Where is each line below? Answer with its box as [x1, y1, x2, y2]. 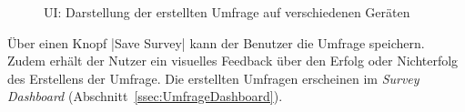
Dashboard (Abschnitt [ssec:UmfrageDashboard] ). [7, 87, 283, 106]
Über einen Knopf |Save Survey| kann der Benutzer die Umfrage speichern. [7, 33, 425, 52]
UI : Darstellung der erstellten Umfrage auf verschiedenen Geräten [44, 3, 410, 21]
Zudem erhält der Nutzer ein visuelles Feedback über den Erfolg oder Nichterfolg [7, 51, 459, 70]
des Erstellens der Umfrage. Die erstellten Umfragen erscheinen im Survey [7, 68, 420, 87]
